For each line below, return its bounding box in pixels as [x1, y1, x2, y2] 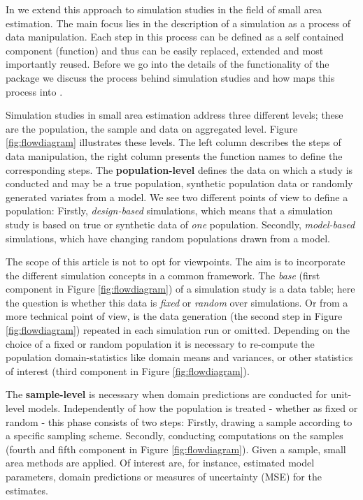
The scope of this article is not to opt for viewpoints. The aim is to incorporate [6, 254, 346, 269]
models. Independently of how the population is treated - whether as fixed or [27, 401, 358, 416]
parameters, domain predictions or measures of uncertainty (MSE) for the [6, 469, 322, 483]
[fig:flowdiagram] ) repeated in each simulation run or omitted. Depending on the [6, 323, 350, 337]
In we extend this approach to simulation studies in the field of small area [6, 2, 322, 16]
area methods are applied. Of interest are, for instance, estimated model [6, 455, 315, 470]
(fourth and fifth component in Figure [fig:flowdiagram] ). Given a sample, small [6, 441, 346, 456]
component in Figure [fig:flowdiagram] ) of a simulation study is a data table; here [6, 281, 355, 296]
